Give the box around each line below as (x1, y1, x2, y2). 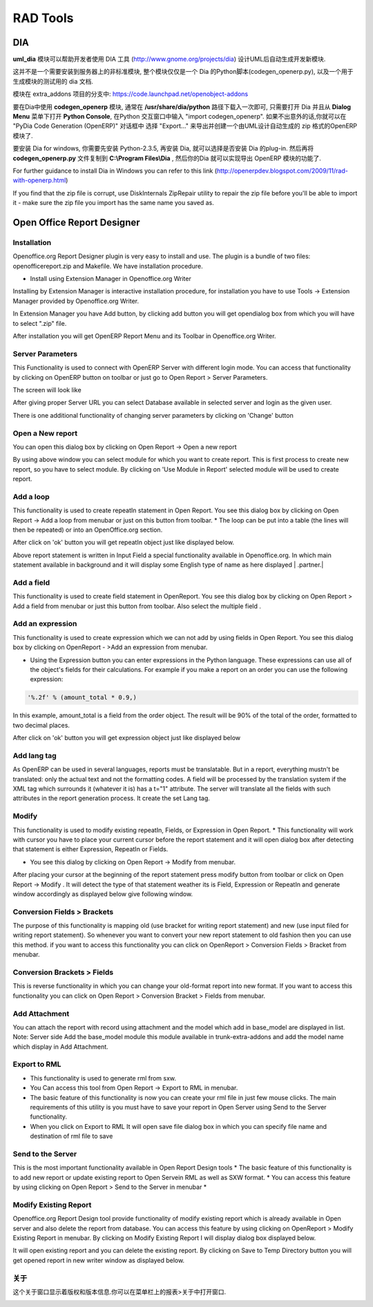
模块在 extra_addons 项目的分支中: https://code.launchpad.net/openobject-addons (12, 90, 249, 98)
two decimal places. (12, 721, 70, 729)
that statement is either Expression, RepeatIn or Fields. (12, 845, 169, 853)
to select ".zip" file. (12, 319, 67, 327)
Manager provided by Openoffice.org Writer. (12, 297, 140, 305)
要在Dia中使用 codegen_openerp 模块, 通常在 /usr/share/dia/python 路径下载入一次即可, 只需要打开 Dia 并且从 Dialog (12, 102, 352, 110)
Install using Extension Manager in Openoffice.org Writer (30, 275, 191, 283)
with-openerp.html (12, 176, 66, 184)
